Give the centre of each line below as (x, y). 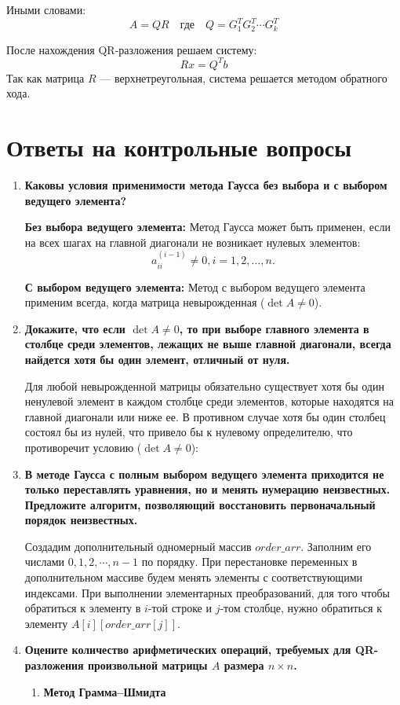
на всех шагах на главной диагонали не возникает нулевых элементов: (193, 242)
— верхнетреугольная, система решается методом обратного (244, 77)
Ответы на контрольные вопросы (179, 147)
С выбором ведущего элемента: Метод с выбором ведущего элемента (195, 286)
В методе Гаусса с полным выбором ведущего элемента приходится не (204, 474)
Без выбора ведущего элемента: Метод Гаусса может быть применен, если (207, 227)
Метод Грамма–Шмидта (105, 691)
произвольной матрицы (147, 665)
